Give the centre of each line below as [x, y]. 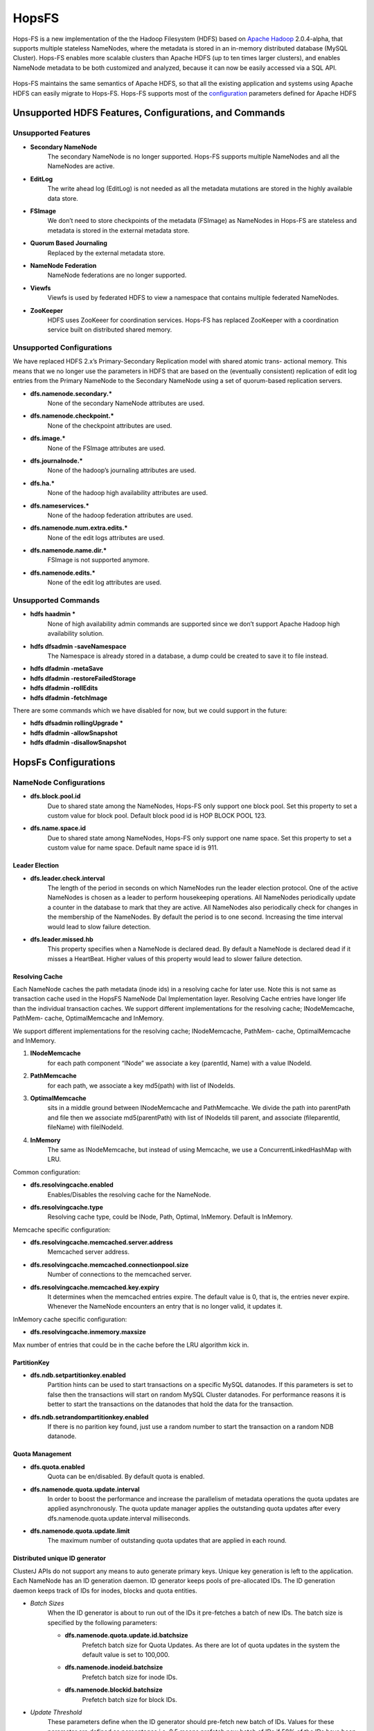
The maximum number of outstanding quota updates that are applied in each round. [167, 1541]
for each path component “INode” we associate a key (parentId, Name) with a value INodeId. [179, 1063]
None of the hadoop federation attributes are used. [120, 515]
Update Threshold [56, 1712]
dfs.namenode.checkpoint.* [72, 416]
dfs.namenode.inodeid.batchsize [114, 1667]
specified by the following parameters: [102, 1622]
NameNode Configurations [59, 782]
